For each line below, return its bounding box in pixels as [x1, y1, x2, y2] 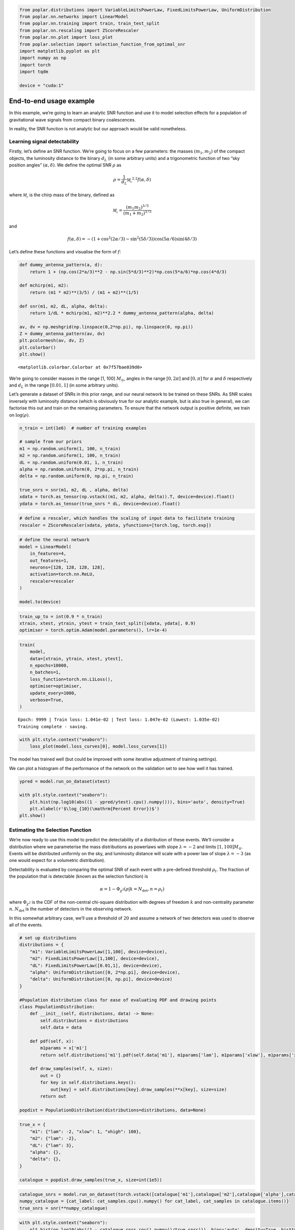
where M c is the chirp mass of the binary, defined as [9, 192, 115, 199]
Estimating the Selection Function [9, 827, 92, 833]
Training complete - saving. [18, 724, 88, 729]
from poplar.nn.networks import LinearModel [19, 14, 129, 19]
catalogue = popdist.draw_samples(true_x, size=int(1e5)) [19, 1177, 162, 1183]
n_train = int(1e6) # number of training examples [19, 425, 147, 430]
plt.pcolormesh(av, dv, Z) [19, 338, 85, 343]
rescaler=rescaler [29, 578, 74, 584]
